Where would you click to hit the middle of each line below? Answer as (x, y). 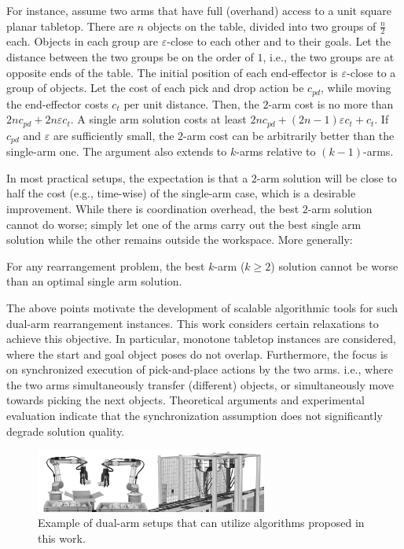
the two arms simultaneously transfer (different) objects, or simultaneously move (200, 384)
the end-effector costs (57, 103)
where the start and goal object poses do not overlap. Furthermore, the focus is (197, 354)
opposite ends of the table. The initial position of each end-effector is (172, 72)
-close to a (371, 72)
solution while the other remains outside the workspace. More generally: (180, 239)
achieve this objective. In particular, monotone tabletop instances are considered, (201, 339)
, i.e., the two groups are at (329, 57)
